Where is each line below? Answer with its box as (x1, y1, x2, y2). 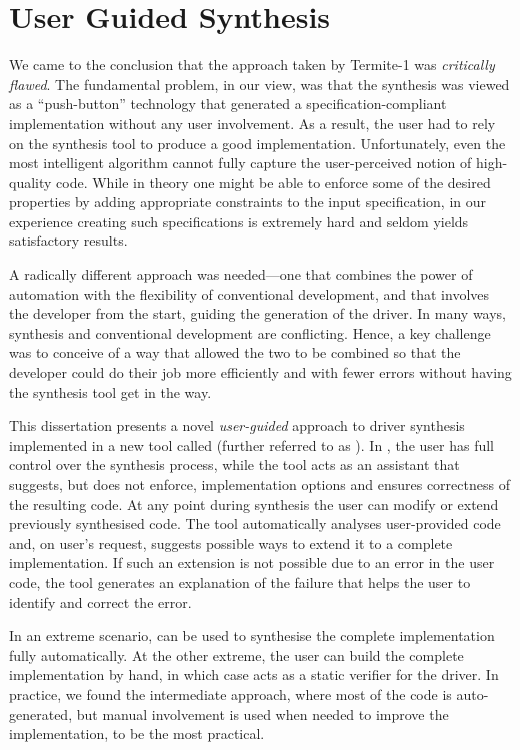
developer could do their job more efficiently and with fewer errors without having (9, 362, 512, 383)
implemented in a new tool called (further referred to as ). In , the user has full (9, 434, 495, 455)
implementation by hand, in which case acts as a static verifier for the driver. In (9, 664, 499, 685)
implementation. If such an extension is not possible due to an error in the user (9, 552, 495, 573)
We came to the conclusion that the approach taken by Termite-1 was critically (9, 54, 495, 75)
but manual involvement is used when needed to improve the (76, 703, 449, 724)
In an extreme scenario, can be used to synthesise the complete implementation (9, 625, 495, 646)
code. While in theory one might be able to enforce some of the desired (56, 171, 491, 192)
